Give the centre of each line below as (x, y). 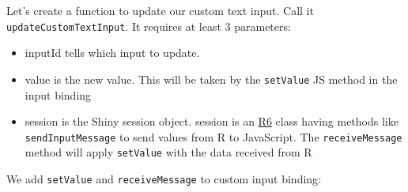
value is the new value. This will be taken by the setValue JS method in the (211, 79)
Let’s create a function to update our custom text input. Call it (160, 10)
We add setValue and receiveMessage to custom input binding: (164, 179)
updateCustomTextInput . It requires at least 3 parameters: (149, 26)
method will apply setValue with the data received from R (168, 152)
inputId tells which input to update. (112, 53)
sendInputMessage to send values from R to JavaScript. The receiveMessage (213, 136)
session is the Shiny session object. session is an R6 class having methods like (212, 121)
